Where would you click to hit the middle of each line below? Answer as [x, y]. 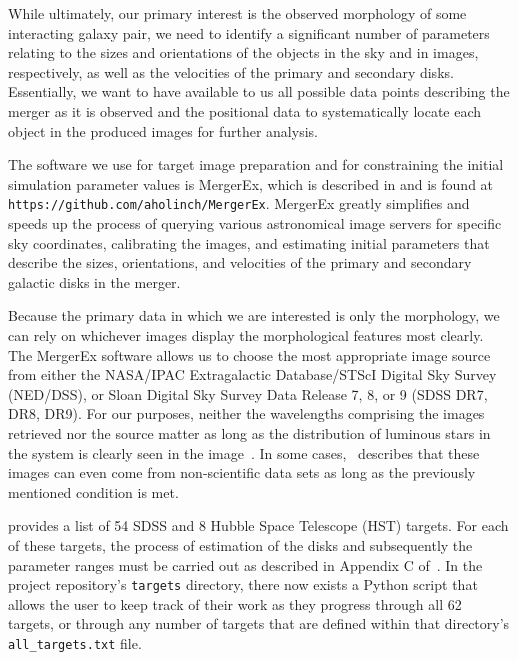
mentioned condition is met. [93, 491]
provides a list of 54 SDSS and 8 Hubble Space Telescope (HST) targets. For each [258, 525]
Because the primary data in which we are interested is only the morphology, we [254, 315]
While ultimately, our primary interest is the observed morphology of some [237, 13]
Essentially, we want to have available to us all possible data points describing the [259, 91]
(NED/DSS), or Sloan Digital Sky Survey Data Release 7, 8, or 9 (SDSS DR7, [248, 393]
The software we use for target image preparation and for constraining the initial [256, 164]
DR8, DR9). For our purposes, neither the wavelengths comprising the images [246, 413]
